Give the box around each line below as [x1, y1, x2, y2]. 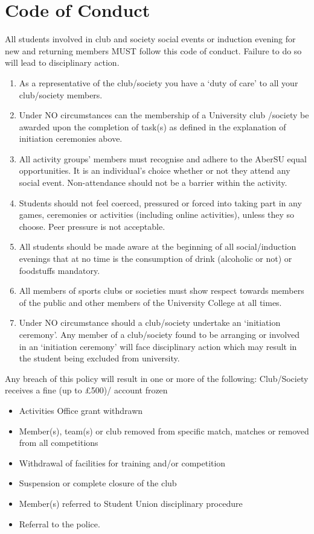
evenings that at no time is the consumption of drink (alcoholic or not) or [19, 252, 292, 265]
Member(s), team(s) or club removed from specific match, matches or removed [19, 424, 309, 437]
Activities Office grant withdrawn [19, 404, 143, 416]
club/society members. [19, 88, 103, 101]
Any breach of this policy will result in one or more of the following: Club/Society [5, 372, 309, 384]
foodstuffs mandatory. [19, 264, 100, 276]
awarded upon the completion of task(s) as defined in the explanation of [19, 120, 286, 133]
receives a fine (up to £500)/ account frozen [5, 384, 168, 396]
